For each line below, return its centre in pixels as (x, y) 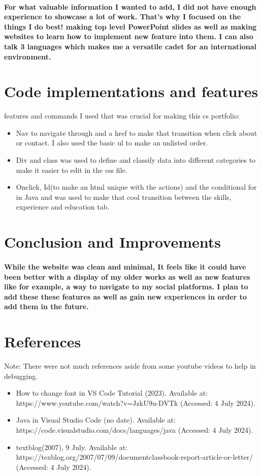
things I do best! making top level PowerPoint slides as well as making (130, 26)
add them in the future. (46, 306)
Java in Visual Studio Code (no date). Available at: (96, 420)
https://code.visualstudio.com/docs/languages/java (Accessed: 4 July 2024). (135, 430)
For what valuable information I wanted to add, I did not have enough (130, 6)
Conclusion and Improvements (112, 242)
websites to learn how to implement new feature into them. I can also (129, 36)
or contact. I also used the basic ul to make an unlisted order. (112, 143)
